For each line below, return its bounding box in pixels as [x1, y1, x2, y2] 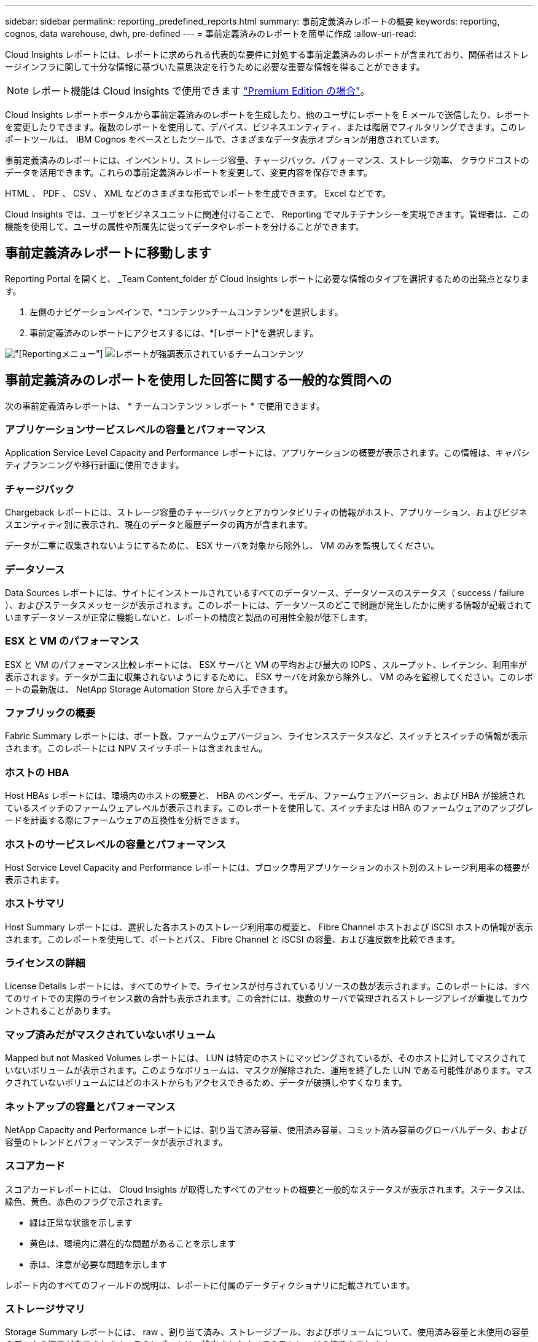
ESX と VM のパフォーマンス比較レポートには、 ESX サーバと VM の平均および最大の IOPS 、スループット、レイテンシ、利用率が [5, 659, 527, 670]
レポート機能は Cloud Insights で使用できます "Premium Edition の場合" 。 [31, 85, 370, 97]
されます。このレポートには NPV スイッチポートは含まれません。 [5, 743, 268, 754]
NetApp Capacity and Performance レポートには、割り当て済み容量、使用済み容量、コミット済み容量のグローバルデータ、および [5, 1124, 528, 1135]
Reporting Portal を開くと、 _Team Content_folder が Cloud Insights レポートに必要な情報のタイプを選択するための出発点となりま [5, 273, 529, 284]
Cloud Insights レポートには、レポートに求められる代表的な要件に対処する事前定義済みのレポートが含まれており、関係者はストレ [5, 49, 529, 60]
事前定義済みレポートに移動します [5, 245, 211, 261]
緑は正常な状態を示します [29, 1217, 133, 1228]
